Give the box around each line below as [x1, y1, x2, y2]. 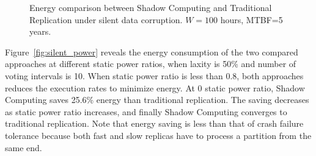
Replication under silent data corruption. [29, 13, 183, 26]
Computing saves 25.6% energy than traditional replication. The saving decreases [5, 93, 309, 106]
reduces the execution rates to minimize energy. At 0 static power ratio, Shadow [5, 81, 305, 94]
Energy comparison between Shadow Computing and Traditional [29, 1, 272, 13]
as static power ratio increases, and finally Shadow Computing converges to [5, 105, 287, 118]
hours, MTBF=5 [220, 13, 283, 26]
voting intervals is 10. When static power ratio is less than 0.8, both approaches [5, 69, 304, 82]
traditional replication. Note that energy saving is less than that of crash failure [5, 117, 304, 130]
